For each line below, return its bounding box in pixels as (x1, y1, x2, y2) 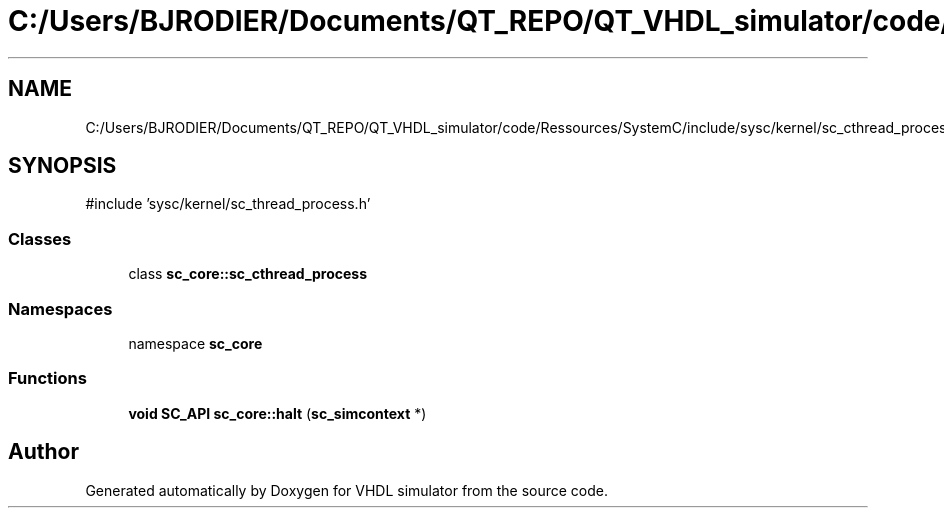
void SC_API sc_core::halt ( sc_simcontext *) (128, 404, 427, 422)
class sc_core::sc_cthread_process (128, 265, 368, 283)
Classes (8, 228, 72, 249)
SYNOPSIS (8, 153, 117, 179)
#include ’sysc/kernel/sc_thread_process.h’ (85, 195, 371, 213)
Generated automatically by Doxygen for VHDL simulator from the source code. (85, 481, 609, 499)
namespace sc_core (128, 334, 263, 352)
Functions (8, 368, 87, 389)
